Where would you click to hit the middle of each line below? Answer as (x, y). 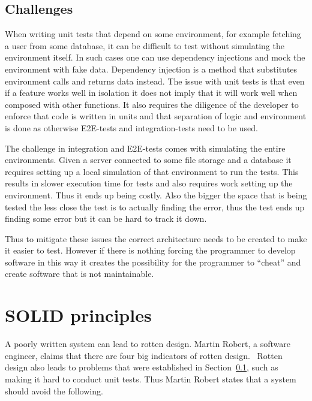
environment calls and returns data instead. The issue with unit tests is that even (155, 81)
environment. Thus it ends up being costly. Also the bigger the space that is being (156, 195)
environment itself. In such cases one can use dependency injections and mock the (155, 57)
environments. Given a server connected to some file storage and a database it (148, 160)
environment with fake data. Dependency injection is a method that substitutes (151, 69)
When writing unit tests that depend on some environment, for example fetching (153, 34)
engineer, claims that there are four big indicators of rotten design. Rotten (144, 355)
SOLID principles (78, 315)
